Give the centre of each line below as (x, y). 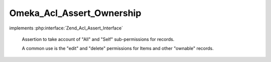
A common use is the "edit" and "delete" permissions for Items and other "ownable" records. (118, 48)
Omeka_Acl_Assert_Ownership (75, 13)
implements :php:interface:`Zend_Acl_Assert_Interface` (66, 28)
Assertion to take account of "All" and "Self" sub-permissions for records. (98, 39)
